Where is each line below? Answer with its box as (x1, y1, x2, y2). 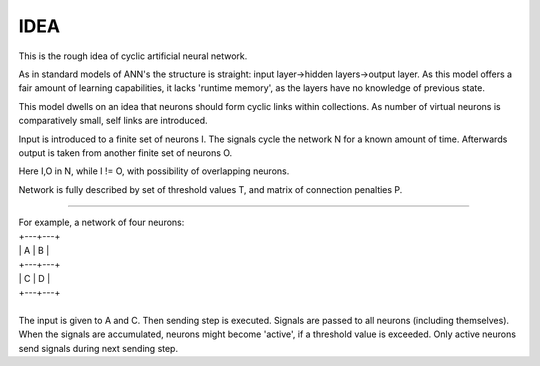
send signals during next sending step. (18, 342, 179, 354)
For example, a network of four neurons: (18, 216, 185, 229)
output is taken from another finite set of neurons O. (18, 146, 233, 159)
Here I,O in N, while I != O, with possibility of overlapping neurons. (18, 165, 290, 177)
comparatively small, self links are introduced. (18, 115, 209, 127)
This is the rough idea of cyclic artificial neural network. (18, 50, 248, 62)
